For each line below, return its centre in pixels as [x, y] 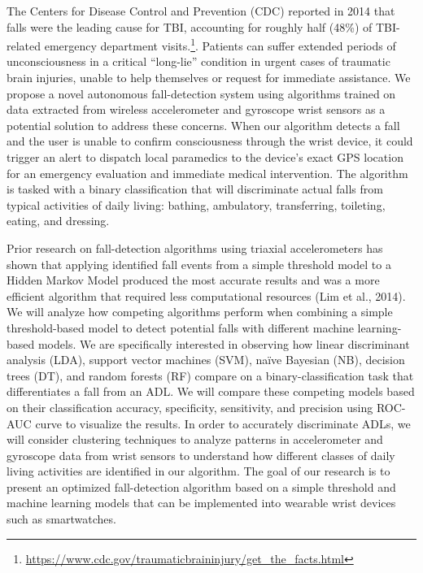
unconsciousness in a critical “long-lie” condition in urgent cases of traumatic [198, 61]
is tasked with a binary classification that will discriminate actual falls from [195, 189]
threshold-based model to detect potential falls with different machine [180, 327]
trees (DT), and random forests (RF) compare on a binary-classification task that [210, 375]
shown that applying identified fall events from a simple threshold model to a [199, 264]
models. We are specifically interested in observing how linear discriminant [224, 343]
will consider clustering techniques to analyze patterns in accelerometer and [195, 439]
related [24, 45]
